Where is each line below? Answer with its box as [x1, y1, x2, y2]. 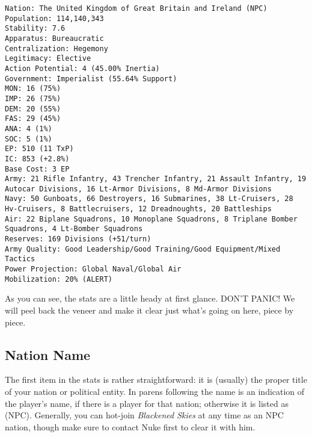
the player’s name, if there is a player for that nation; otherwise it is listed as [5, 397, 289, 409]
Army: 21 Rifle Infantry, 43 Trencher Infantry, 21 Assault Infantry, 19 [5, 175, 307, 184]
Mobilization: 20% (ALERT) [5, 274, 112, 284]
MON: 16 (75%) [5, 84, 61, 93]
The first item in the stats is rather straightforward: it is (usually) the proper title [5, 373, 307, 386]
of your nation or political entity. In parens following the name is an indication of [5, 385, 305, 397]
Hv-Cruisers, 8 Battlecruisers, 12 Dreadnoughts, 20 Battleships [5, 205, 272, 214]
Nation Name [5, 345, 91, 364]
